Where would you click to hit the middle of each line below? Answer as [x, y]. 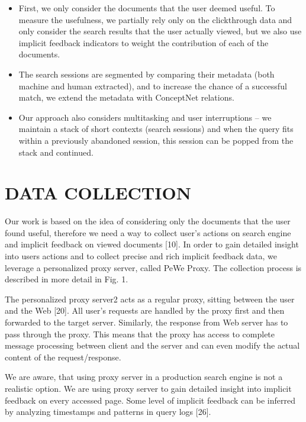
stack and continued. [56, 152]
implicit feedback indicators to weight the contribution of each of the [144, 42]
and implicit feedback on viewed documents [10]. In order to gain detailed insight [152, 244]
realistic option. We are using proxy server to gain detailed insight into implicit [148, 388]
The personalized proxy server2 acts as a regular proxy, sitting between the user [150, 299]
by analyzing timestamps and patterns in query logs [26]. [108, 412]
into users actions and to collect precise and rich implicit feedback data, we [141, 256]
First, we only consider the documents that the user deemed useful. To [147, 8]
